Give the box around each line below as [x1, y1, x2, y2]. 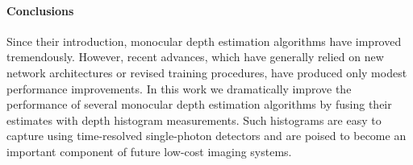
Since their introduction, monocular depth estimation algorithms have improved [6, 32, 402, 49]
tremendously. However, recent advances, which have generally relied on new [6, 48, 384, 65]
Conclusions [6, 2, 74, 19]
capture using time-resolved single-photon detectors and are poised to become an [6, 127, 407, 144]
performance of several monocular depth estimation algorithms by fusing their [6, 96, 392, 113]
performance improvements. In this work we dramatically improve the [6, 80, 352, 97]
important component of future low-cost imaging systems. [6, 142, 292, 159]
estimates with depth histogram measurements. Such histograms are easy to [6, 111, 382, 128]
